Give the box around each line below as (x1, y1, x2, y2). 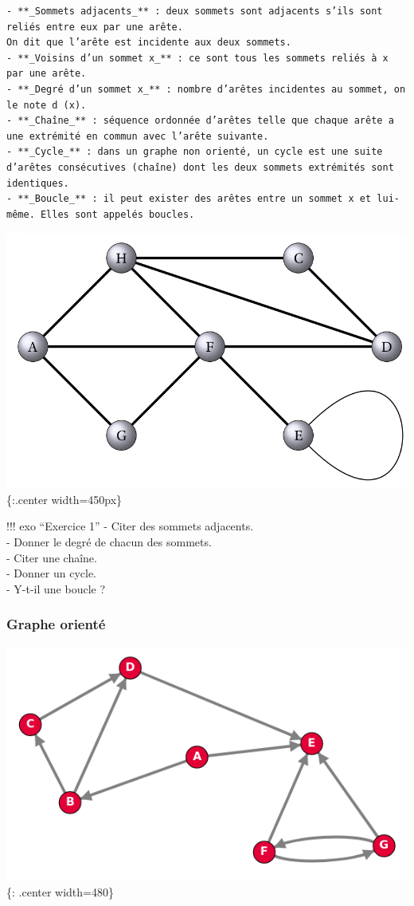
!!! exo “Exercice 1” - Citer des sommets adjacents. (6, 518, 254, 534)
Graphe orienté (6, 614, 106, 634)
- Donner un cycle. (6, 565, 97, 581)
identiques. (6, 177, 69, 189)
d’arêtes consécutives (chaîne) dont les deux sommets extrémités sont (6, 161, 394, 173)
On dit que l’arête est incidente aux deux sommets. (6, 37, 291, 49)
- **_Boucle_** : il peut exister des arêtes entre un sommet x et (6, 193, 372, 205)
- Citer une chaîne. (6, 549, 97, 565)
